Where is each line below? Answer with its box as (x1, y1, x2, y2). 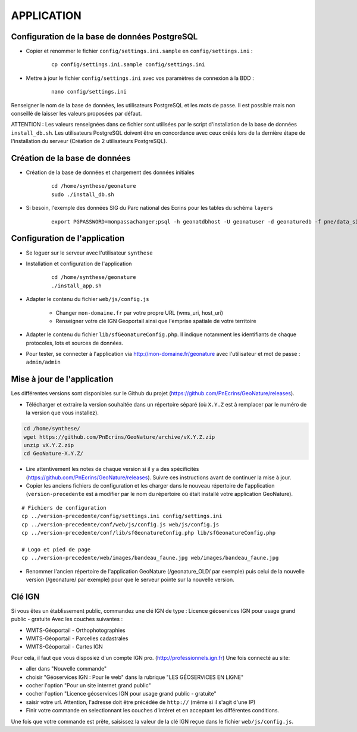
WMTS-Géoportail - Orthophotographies (26, 626, 126, 634)
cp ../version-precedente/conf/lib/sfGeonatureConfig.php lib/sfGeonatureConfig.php (21, 529, 276, 536)
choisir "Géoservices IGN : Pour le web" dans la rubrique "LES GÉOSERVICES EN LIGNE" (26, 674, 244, 681)
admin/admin (26, 359, 61, 366)
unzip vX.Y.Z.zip (23, 442, 74, 448)
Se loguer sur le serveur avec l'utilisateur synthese (26, 249, 153, 256)
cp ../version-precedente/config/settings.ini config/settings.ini (21, 513, 223, 520)
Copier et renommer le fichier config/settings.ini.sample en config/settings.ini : (26, 48, 253, 55)
